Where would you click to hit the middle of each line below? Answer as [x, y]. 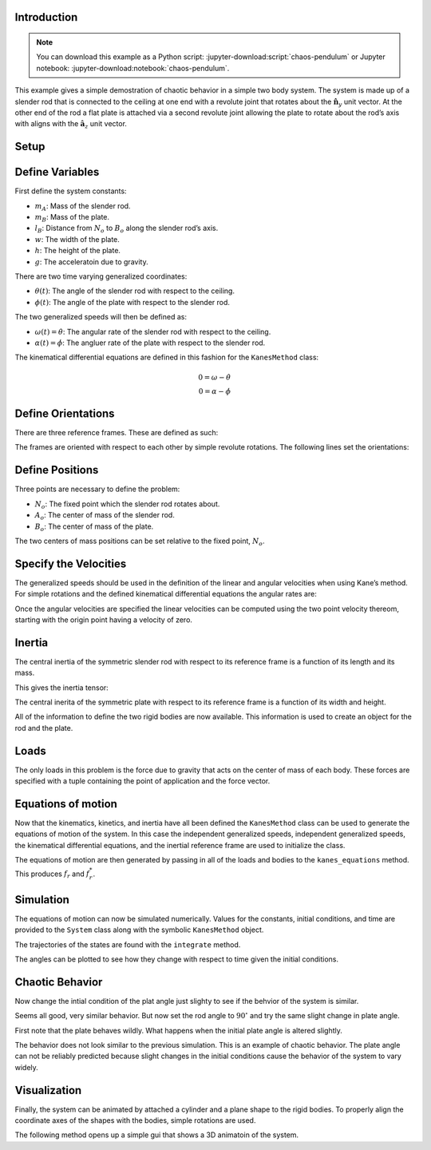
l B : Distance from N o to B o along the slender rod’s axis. [127, 229]
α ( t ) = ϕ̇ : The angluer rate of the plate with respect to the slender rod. [150, 343]
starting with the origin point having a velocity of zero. [104, 620]
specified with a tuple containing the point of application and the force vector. [142, 781]
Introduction [46, 17]
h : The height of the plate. [78, 251]
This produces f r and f [52, 874]
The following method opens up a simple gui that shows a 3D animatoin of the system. [157, 1135]
